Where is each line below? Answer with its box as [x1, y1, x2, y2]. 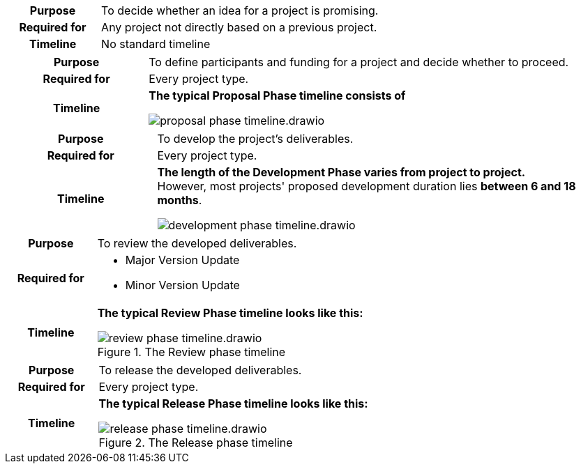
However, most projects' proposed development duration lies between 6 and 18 [157, 179, 576, 193]
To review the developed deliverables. [97, 236, 297, 250]
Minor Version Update [125, 278, 240, 292]
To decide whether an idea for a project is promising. [101, 3, 379, 17]
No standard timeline [101, 37, 211, 51]
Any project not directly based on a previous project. [101, 20, 377, 34]
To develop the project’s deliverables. [157, 132, 354, 146]
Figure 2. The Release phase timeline [98, 436, 293, 449]
